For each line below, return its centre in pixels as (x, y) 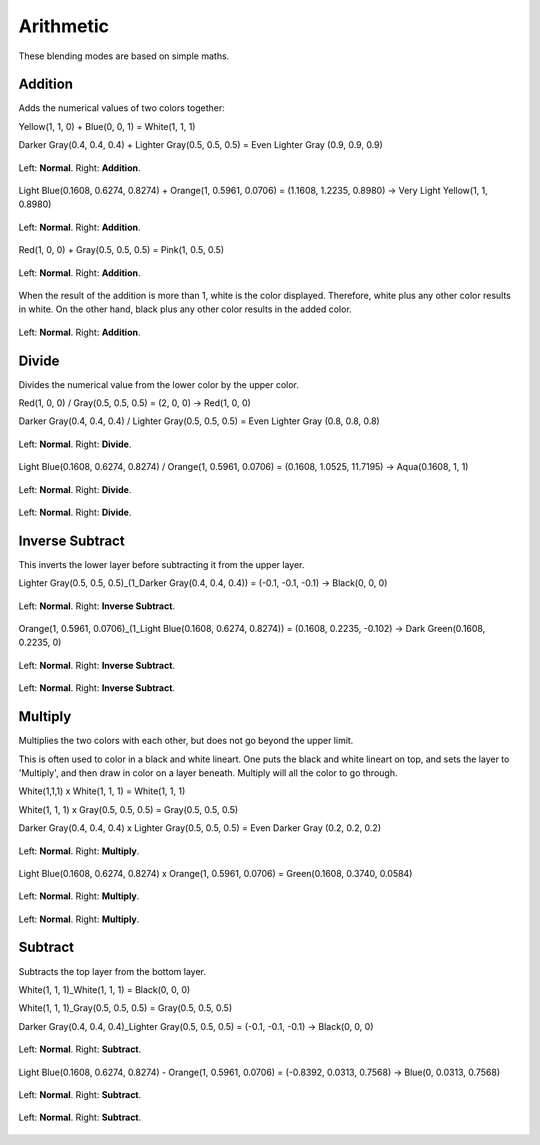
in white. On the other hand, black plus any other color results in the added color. (185, 309)
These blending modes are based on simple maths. (124, 56)
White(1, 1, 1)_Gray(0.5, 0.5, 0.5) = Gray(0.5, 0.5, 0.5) (125, 1008)
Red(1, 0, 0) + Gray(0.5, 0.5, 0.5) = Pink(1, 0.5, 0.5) (121, 250)
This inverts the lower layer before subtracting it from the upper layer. (161, 564)
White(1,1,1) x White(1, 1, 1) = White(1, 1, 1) (102, 791)
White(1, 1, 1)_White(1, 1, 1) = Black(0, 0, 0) (104, 989)
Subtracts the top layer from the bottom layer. (112, 971)
